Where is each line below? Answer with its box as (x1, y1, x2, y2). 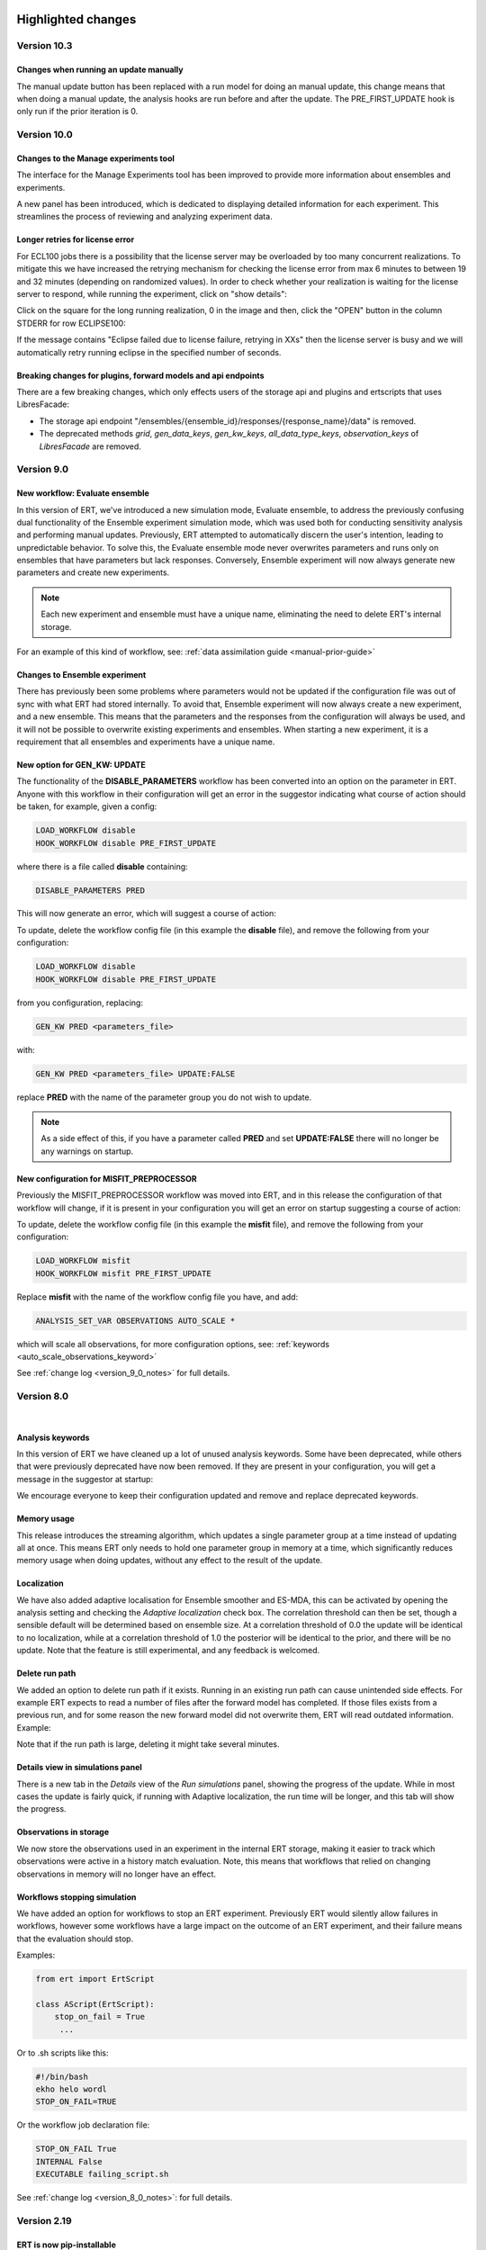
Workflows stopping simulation (16, 1891, 137, 1903)
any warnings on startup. (40, 1146, 134, 1156)
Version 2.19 (16, 2214, 72, 2227)
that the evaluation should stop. (16, 1933, 134, 1944)
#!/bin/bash (35, 2071, 89, 2082)
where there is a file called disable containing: (16, 860, 188, 872)
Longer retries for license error (16, 234, 135, 245)
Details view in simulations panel (16, 1762, 143, 1773)
